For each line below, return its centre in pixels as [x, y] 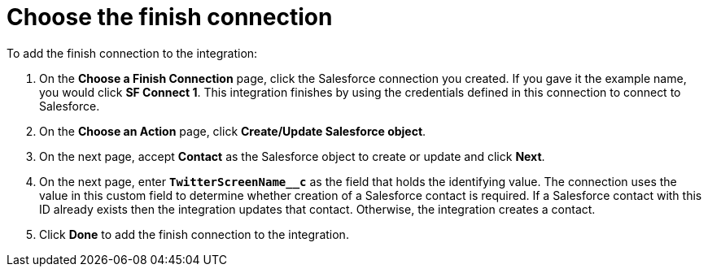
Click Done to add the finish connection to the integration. [194, 234]
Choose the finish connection [170, 17]
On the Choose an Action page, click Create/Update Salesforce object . [233, 131]
